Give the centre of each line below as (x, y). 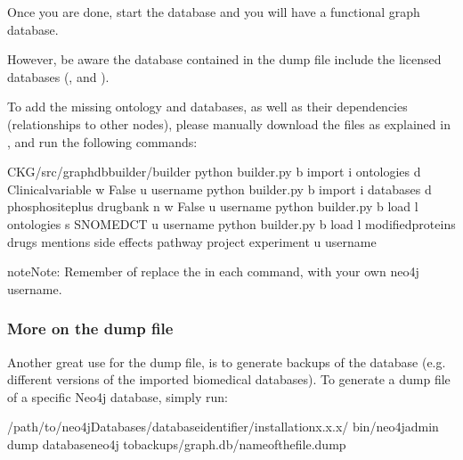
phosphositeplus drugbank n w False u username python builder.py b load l (213, 206)
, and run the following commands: (102, 141)
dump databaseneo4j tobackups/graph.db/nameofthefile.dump (177, 444)
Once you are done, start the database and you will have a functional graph (214, 12)
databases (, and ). (58, 76)
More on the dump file (90, 329)
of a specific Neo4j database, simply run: (118, 396)
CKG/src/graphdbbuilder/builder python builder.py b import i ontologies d (214, 172)
